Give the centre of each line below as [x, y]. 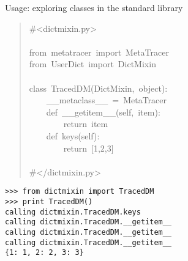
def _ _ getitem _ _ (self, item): [103, 112]
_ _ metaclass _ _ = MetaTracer [107, 100]
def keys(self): [73, 135]
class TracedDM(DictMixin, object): [98, 88]
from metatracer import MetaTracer [99, 52]
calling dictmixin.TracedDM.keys [73, 212]
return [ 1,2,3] [88, 148]
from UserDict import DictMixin [92, 64]
